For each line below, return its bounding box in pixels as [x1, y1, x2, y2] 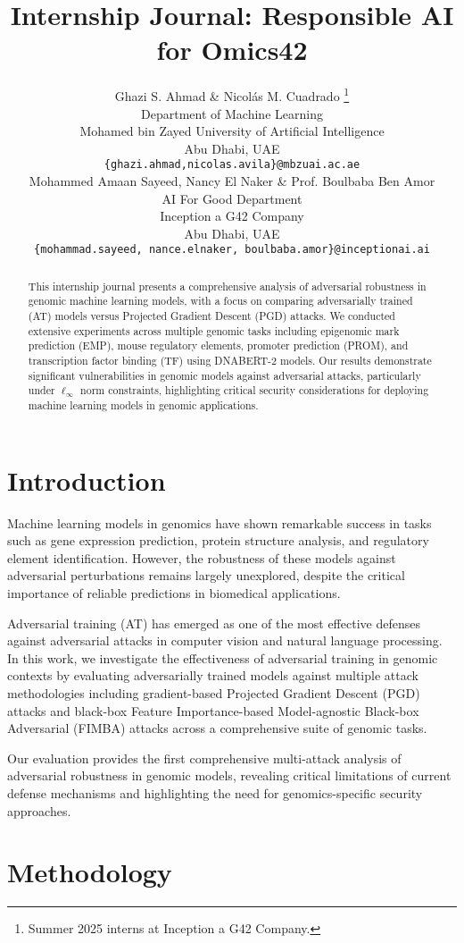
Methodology [7, 854, 172, 890]
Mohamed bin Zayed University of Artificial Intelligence [79, 122, 385, 140]
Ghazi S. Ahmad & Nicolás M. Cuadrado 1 [114, 84, 350, 105]
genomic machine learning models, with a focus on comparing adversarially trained [28, 293, 413, 308]
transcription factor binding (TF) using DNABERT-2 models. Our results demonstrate [28, 353, 432, 368]
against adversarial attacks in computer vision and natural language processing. [7, 631, 443, 650]
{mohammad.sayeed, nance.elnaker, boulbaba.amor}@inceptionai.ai [34, 243, 430, 257]
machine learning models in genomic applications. [28, 398, 259, 413]
